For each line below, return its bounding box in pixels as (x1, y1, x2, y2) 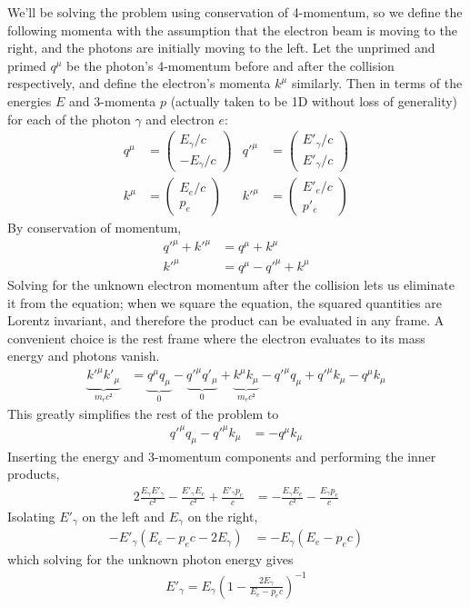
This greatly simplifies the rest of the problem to (7, 403, 279, 423)
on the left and (82, 506, 165, 525)
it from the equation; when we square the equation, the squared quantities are (7, 293, 442, 312)
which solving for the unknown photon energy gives (7, 550, 294, 569)
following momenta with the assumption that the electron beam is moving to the (7, 20, 457, 39)
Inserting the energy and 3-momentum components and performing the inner (7, 446, 436, 465)
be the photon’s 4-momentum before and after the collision (66, 55, 395, 75)
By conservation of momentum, (7, 218, 182, 237)
